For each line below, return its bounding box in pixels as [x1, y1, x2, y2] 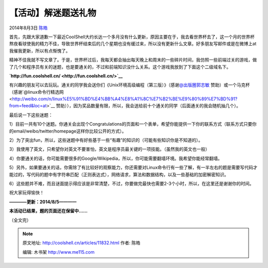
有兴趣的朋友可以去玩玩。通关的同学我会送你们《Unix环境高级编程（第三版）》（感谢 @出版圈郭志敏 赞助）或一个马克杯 [9, 82, 250, 88]
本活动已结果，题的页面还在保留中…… [9, 208, 88, 214]
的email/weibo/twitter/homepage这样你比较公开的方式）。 [9, 128, 127, 134]
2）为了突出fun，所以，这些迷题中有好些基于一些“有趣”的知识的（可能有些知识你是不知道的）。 [9, 137, 203, 143]
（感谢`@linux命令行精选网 [9, 89, 64, 95]
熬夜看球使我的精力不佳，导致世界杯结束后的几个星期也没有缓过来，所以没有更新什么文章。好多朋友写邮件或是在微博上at [9, 41, 257, 47]
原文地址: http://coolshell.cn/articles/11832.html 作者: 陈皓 [22, 240, 141, 246]
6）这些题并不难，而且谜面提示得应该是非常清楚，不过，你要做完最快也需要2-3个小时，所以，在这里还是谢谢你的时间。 [9, 180, 254, 186]
